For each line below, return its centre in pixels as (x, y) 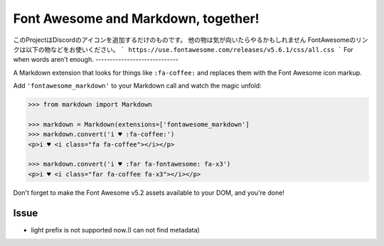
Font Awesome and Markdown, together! (136, 18)
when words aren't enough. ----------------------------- (96, 60)
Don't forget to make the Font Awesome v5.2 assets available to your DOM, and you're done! (149, 193)
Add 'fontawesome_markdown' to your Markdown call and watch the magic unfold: (138, 86)
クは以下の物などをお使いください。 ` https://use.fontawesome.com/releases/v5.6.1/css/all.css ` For (183, 49)
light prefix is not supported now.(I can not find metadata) (116, 230)
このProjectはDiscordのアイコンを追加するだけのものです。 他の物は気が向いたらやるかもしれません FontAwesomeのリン (191, 40)
